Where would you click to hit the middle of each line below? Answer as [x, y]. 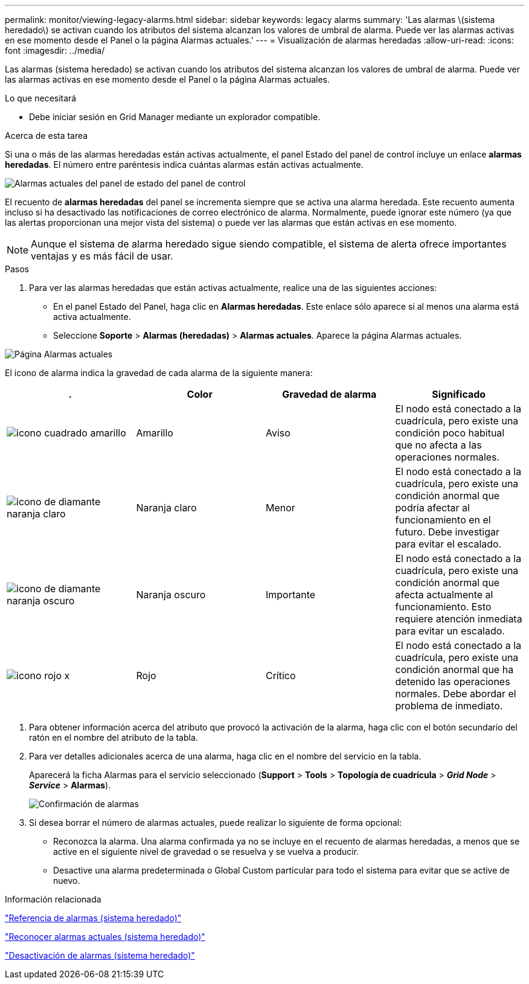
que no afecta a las [438, 445]
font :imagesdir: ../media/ [55, 50]
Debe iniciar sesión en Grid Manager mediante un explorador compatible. [175, 117]
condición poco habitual [450, 433]
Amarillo [155, 433]
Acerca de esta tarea [46, 136]
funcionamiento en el [443, 520]
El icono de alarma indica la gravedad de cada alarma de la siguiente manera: [159, 373]
